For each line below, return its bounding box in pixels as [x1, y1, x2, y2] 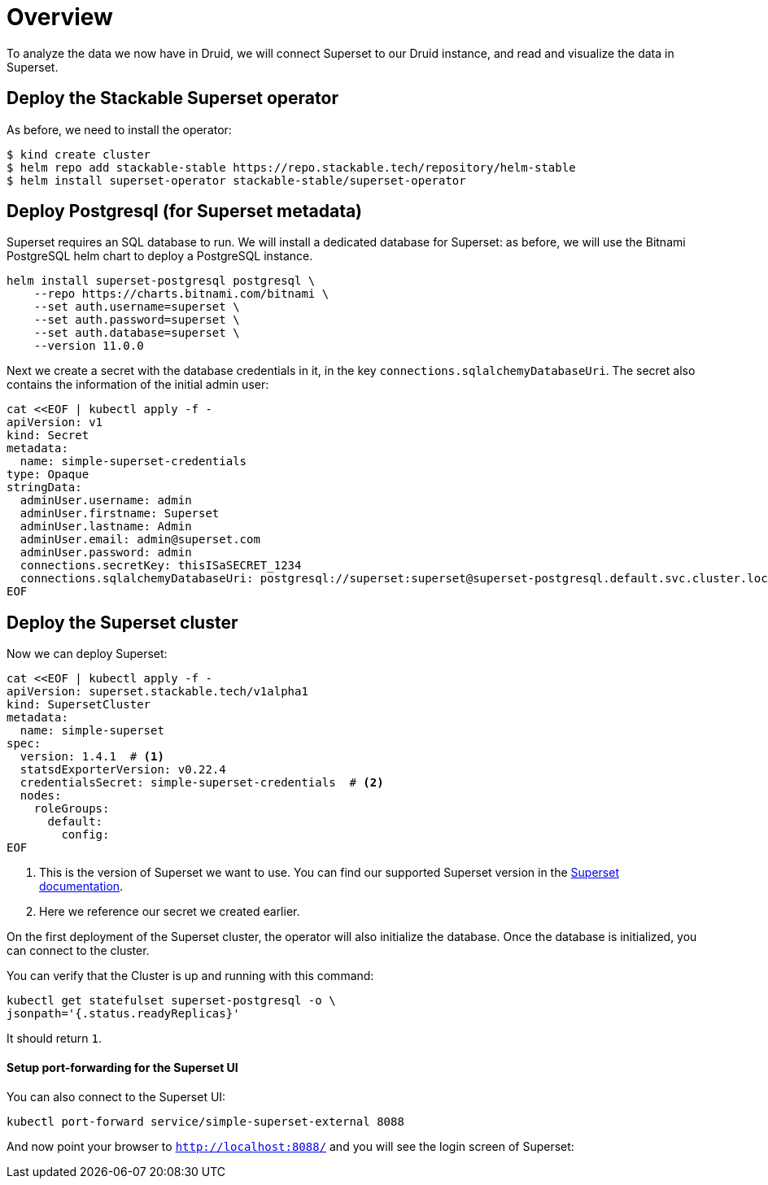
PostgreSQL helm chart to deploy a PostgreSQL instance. [7, 249, 313, 264]
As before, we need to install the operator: [7, 122, 232, 137]
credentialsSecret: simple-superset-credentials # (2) [20, 776, 384, 790]
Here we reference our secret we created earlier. [39, 904, 300, 919]
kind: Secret [7, 429, 89, 442]
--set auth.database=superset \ [33, 326, 240, 340]
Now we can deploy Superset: [7, 647, 168, 661]
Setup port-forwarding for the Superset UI [7, 1060, 238, 1074]
